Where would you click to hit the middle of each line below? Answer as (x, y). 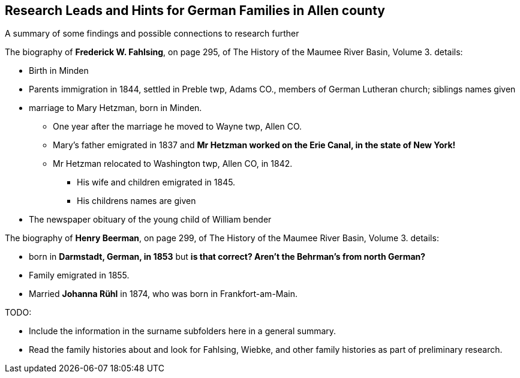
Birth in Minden (59, 71)
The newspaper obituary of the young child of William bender (150, 220)
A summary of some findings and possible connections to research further (152, 34)
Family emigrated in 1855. (79, 275)
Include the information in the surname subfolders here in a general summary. (183, 331)
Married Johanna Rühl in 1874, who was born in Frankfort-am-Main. (163, 294)
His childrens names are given (136, 201)
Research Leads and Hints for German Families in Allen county (195, 10)
